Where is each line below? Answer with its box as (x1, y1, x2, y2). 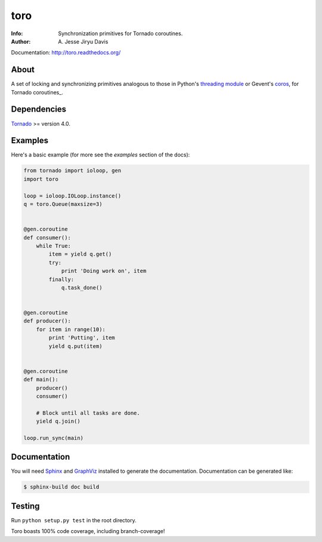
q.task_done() (61, 284, 103, 291)
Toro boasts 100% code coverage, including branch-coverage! (11, 528, 165, 535)
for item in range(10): (36, 326, 106, 332)
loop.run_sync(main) (23, 435, 83, 441)
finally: (48, 276, 75, 283)
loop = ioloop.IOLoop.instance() (23, 192, 122, 199)
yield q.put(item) (48, 343, 103, 349)
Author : (11, 38, 31, 45)
